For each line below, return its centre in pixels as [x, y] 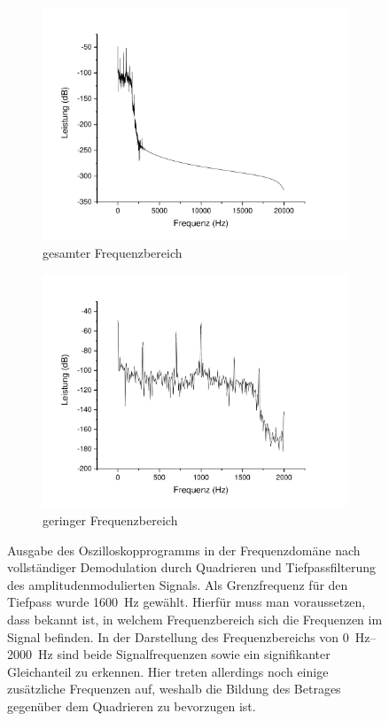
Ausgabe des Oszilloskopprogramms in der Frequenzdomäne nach [184, 550]
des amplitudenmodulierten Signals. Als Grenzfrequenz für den [178, 584]
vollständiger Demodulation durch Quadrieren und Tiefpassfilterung [192, 567]
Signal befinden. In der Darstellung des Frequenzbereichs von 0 [178, 636]
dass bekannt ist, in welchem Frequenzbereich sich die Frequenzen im [195, 619]
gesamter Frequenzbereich [113, 253]
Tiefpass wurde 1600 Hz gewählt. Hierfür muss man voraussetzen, [187, 602]
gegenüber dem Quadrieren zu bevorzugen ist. [132, 705]
